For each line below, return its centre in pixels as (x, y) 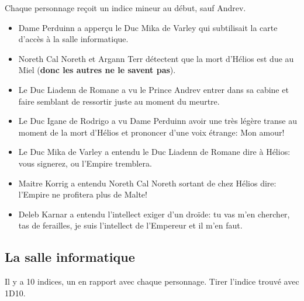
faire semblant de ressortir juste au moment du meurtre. (119, 101)
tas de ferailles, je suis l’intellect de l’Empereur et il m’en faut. (130, 225)
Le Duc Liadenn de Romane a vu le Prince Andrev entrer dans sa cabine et (153, 89)
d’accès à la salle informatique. (73, 39)
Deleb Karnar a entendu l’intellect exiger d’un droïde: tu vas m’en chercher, (154, 214)
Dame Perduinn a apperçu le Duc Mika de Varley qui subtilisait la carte (148, 27)
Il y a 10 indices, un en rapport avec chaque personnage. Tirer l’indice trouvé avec (152, 281)
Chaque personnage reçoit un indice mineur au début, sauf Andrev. (125, 8)
